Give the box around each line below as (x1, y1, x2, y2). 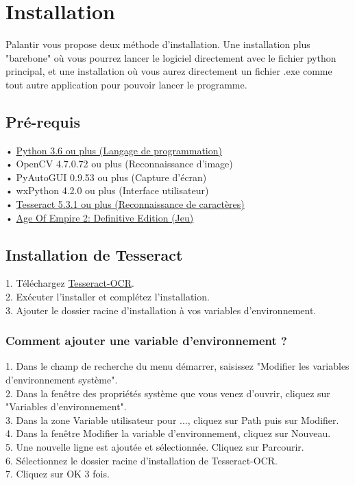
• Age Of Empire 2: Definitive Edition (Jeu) (5, 210, 194, 224)
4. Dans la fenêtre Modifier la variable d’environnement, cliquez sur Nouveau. (5, 426, 331, 440)
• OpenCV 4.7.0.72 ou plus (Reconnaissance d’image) (5, 156, 233, 171)
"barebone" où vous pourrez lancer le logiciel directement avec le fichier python (5, 50, 336, 64)
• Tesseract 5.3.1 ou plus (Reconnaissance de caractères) (5, 197, 245, 211)
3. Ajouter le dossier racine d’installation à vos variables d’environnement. (5, 303, 317, 317)
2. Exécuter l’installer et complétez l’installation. (5, 289, 210, 304)
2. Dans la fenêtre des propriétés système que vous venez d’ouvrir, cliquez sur (5, 386, 330, 400)
